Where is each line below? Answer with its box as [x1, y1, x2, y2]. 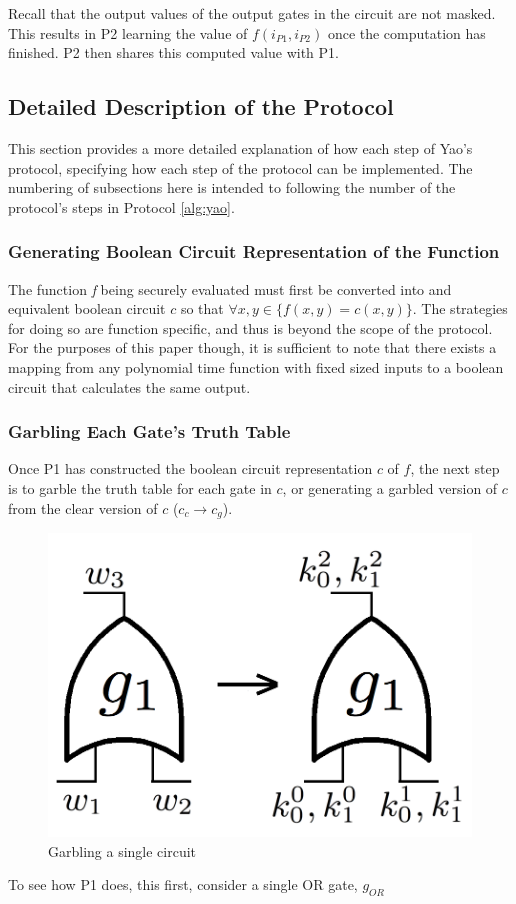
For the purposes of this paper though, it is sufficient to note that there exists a [8, 337, 497, 358]
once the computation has [327, 22, 486, 43]
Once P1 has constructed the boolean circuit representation [8, 458, 373, 479]
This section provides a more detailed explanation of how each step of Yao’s [8, 137, 473, 158]
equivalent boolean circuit [8, 298, 166, 319]
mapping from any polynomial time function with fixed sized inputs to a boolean [8, 356, 504, 377]
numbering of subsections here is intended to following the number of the [8, 177, 456, 198]
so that [180, 298, 224, 319]
